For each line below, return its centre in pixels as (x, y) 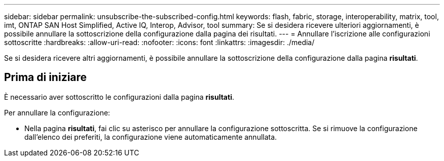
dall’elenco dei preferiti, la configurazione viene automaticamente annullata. (151, 137)
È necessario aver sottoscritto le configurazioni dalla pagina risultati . (119, 97)
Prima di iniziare (46, 77)
